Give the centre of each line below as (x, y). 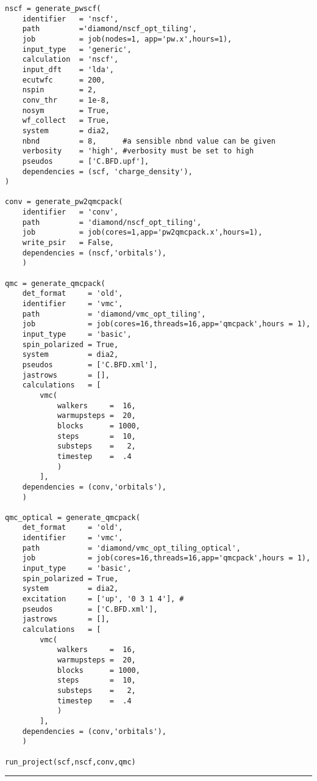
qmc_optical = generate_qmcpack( (73, 517)
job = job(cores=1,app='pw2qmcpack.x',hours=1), (142, 233)
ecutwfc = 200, (64, 80)
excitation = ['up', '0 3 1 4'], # (103, 599)
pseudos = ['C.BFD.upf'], (86, 161)
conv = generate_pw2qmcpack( (64, 202)
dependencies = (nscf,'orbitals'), (94, 253)
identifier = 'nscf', (70, 19)
